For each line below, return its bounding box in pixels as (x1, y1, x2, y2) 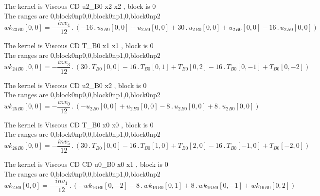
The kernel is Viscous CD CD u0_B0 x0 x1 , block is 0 (4, 159, 168, 169)
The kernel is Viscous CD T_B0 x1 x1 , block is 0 (4, 40, 154, 51)
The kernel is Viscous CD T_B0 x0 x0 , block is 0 (4, 119, 154, 129)
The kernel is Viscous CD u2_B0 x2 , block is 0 (4, 80, 147, 90)
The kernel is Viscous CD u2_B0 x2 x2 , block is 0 (4, 1, 156, 11)
